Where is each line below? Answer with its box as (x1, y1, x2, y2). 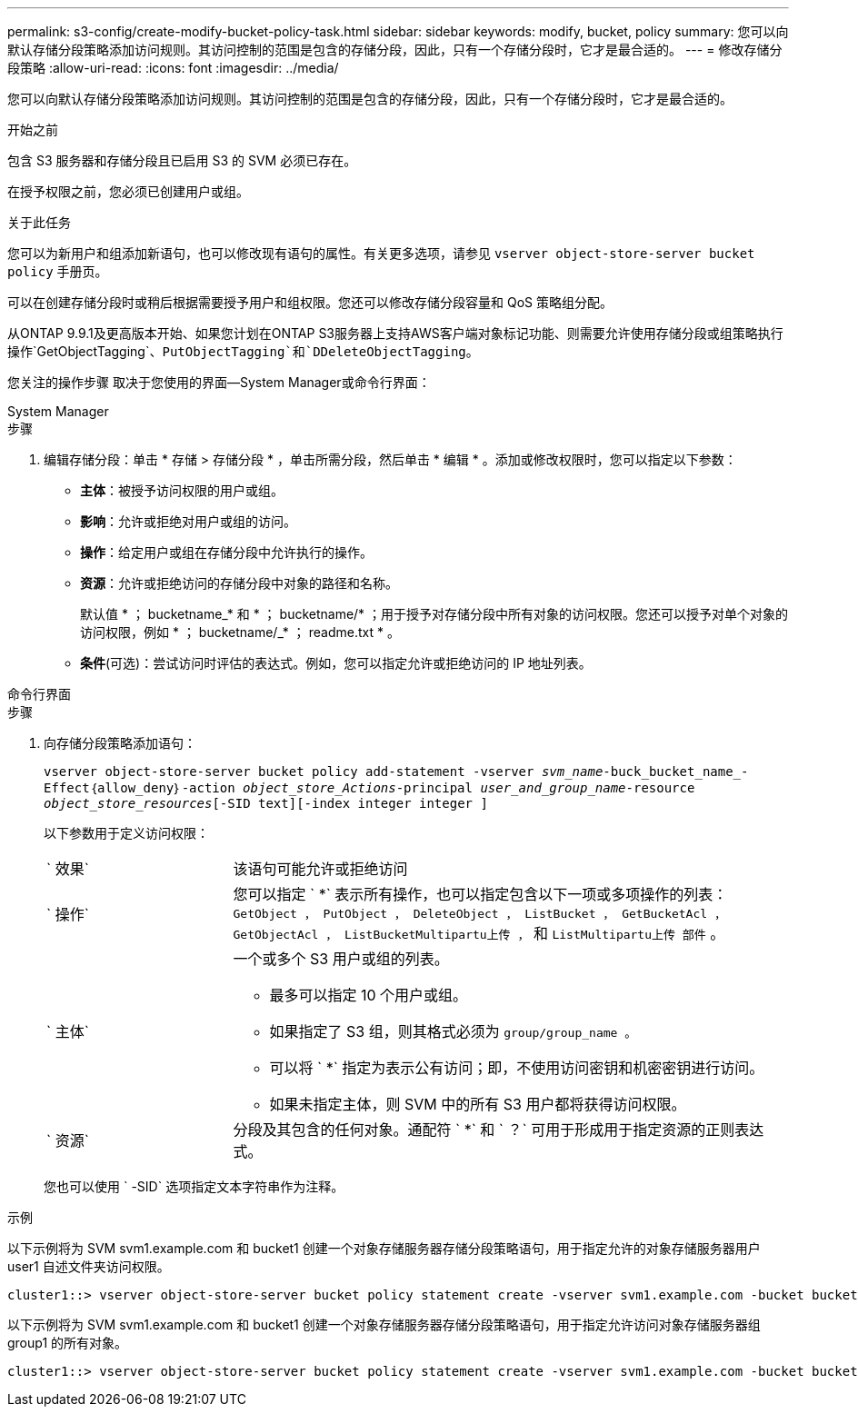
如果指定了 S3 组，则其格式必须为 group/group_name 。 (269, 1022, 637, 1041)
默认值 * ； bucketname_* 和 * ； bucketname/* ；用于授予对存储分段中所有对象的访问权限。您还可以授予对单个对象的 (80, 606, 789, 622)
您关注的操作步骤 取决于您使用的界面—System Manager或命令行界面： (7, 374, 431, 390)
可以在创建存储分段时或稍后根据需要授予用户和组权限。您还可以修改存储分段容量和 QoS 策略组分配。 (7, 294, 613, 310)
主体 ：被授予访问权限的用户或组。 (80, 483, 284, 498)
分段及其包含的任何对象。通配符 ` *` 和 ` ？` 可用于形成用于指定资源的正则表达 (233, 1120, 764, 1139)
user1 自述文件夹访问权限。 (7, 1259, 170, 1274)
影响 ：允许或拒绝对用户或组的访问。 (80, 513, 296, 529)
